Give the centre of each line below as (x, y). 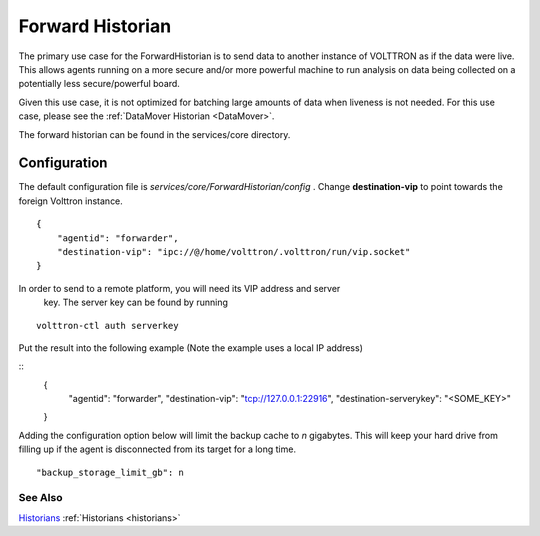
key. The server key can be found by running (136, 302)
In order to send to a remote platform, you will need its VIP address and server (179, 288)
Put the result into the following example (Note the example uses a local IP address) (191, 347)
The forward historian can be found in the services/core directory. (154, 134)
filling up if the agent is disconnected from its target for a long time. (157, 449)
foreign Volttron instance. (71, 201)
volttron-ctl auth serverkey (107, 325)
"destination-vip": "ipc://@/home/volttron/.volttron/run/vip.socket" (233, 251)
